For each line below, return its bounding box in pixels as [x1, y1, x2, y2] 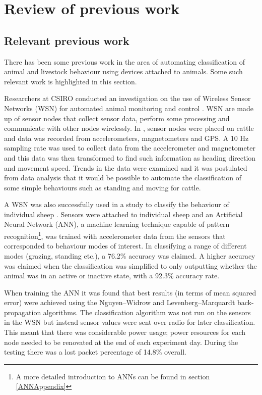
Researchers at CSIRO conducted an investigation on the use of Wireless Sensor [4, 93, 251, 104]
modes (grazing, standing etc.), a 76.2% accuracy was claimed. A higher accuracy [4, 250, 255, 261]
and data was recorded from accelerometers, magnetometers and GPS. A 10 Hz [4, 132, 249, 143]
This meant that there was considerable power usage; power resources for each [4, 327, 245, 337]
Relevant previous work [4, 32, 129, 48]
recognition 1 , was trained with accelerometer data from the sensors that [4, 229, 226, 241]
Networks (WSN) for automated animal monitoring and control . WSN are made [4, 103, 253, 113]
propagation [4, 307, 41, 317]
